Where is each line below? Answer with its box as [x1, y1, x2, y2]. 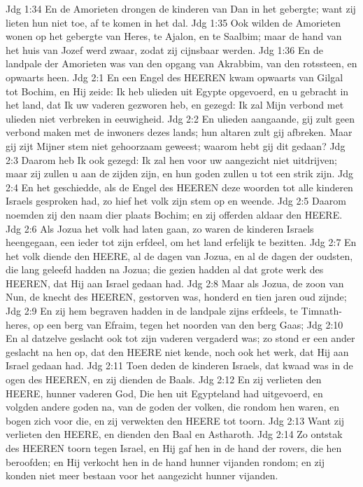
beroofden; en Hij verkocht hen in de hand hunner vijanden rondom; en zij [6, 454, 325, 469]
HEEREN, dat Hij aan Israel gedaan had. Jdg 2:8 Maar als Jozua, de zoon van [6, 275, 344, 290]
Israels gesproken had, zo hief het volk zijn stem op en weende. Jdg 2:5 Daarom [6, 193, 346, 208]
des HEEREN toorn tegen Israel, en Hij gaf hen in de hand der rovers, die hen [6, 441, 342, 455]
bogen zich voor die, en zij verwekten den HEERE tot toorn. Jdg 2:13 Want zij [6, 413, 345, 427]
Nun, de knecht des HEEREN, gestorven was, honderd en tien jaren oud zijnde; [6, 289, 347, 304]
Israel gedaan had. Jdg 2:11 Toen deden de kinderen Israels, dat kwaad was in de [6, 358, 353, 373]
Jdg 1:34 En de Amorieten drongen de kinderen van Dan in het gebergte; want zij [6, 1, 356, 15]
